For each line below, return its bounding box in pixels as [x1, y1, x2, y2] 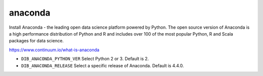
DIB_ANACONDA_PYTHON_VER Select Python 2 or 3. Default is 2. [21, 56, 149, 62]
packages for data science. [9, 38, 64, 44]
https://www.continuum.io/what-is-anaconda [9, 47, 100, 53]
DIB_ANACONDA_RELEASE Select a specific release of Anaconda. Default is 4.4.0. [21, 62, 184, 68]
